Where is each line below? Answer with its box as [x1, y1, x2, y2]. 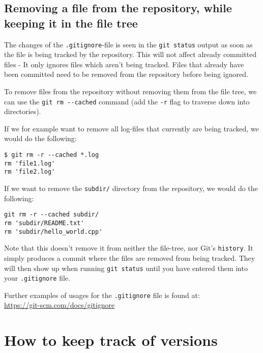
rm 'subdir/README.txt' [4, 219, 84, 227]
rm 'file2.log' [4, 168, 55, 176]
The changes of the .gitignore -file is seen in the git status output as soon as [4, 39, 253, 49]
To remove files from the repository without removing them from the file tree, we [4, 86, 257, 97]
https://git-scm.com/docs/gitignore [4, 300, 115, 310]
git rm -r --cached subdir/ [4, 211, 99, 219]
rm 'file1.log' [4, 159, 55, 167]
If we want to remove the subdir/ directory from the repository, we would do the [4, 183, 258, 194]
